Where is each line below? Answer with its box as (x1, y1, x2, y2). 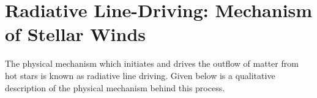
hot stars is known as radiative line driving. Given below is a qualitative (5, 69, 275, 81)
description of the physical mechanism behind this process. (5, 81, 225, 94)
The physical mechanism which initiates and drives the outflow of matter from (5, 57, 299, 70)
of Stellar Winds (5, 21, 146, 47)
